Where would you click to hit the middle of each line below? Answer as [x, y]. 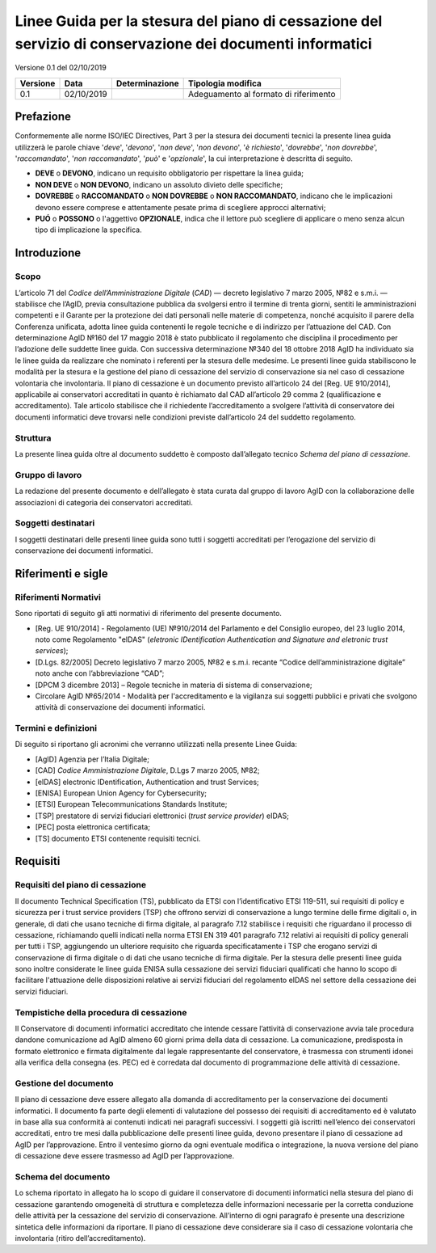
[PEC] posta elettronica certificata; [93, 827]
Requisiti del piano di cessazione [81, 885]
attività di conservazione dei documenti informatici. [120, 707]
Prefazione [43, 117]
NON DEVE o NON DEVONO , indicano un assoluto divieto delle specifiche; [159, 184]
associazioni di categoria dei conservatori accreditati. [104, 502]
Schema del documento [63, 1177]
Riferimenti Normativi [58, 597]
